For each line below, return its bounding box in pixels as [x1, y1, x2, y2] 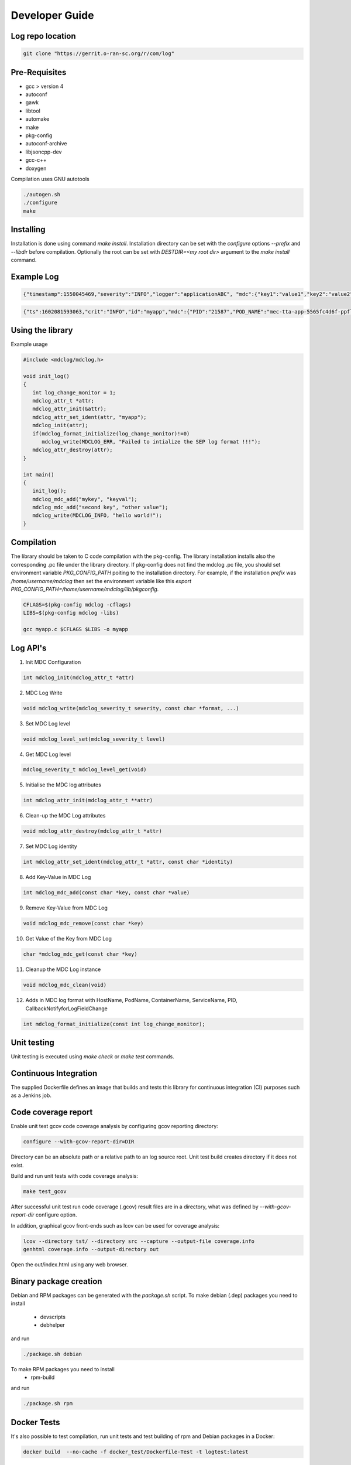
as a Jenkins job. [11, 1092, 52, 1099]
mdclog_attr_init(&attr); [32, 406, 107, 413]
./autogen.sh [23, 191, 61, 197]
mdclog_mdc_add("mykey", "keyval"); [32, 496, 137, 502]
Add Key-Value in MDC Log [25, 874, 91, 881]
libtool [25, 107, 40, 114]
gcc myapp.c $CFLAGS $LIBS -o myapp [23, 626, 129, 633]
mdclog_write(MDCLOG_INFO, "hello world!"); [32, 512, 162, 519]
